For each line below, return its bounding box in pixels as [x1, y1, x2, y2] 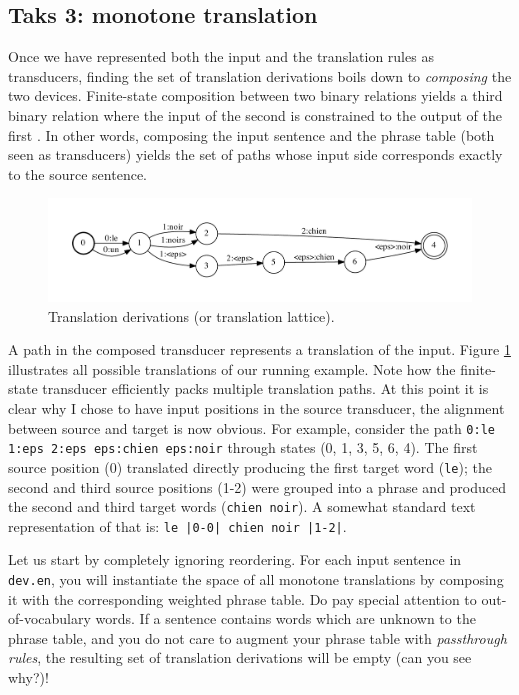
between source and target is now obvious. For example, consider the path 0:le [8, 417, 495, 438]
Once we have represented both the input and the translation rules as [8, 46, 434, 67]
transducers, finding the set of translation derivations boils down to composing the [8, 65, 512, 86]
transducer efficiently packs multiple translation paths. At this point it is [42, 378, 489, 399]
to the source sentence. [8, 163, 147, 184]
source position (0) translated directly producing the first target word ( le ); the [8, 456, 492, 477]
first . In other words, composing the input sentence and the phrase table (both [8, 124, 495, 145]
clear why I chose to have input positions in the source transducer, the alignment [8, 397, 505, 418]
